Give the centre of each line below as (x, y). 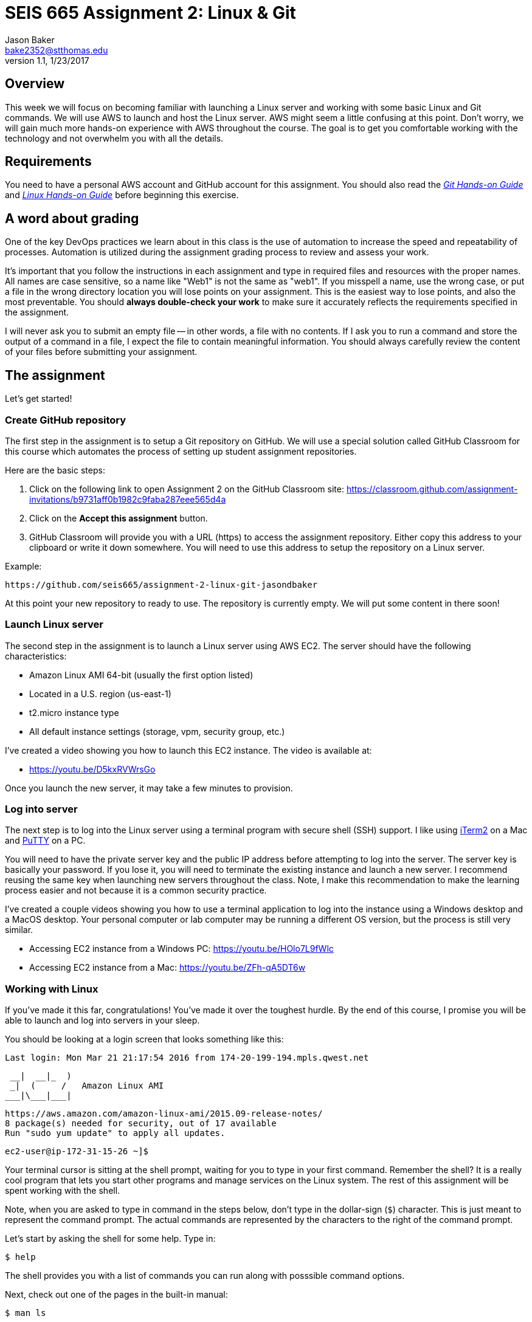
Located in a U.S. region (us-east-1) (100, 694)
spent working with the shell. (63, 1191)
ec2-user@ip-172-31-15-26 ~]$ (77, 1152)
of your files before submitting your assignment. (101, 352)
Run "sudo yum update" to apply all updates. (115, 1133)
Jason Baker (30, 40)
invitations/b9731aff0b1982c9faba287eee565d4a (128, 499)
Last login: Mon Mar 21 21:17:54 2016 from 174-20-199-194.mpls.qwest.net (187, 1058)
